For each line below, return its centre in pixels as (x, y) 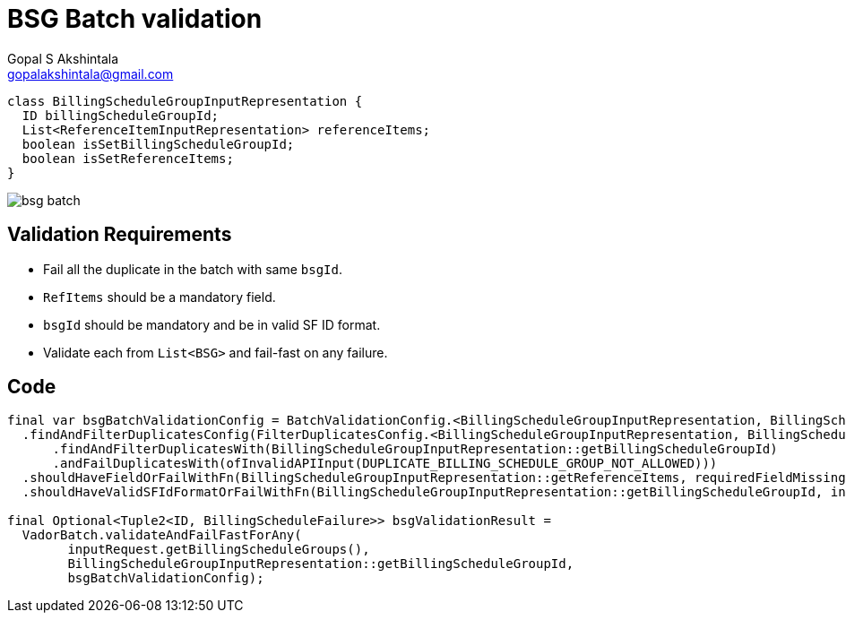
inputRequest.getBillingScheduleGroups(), (219, 550)
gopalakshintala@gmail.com (91, 73)
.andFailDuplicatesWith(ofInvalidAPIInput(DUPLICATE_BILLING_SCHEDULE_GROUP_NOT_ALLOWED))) (385, 464)
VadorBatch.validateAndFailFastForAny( (162, 535)
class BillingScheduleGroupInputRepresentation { (185, 101)
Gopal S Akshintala (63, 58)
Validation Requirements (120, 235)
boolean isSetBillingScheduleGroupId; (158, 144)
